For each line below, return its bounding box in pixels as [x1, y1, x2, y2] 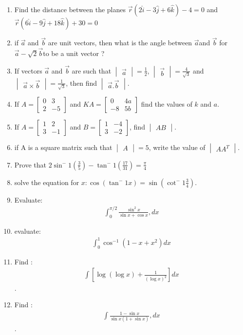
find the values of [141, 98, 192, 109]
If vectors [14, 65, 42, 75]
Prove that [14, 159, 46, 169]
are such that [72, 65, 112, 75]
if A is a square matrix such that [14, 142, 112, 152]
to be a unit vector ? [43, 48, 105, 58]
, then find [66, 77, 97, 88]
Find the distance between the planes [14, 4, 126, 14]
